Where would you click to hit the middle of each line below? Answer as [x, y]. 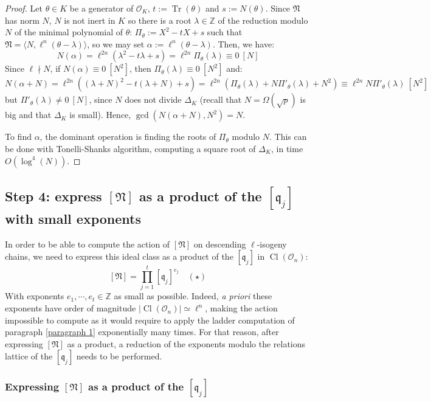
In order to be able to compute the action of [88, 244]
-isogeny [272, 244]
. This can [288, 137]
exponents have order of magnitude [71, 308]
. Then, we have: [243, 43]
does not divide [153, 99]
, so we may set [116, 43]
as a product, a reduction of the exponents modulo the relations [186, 343]
